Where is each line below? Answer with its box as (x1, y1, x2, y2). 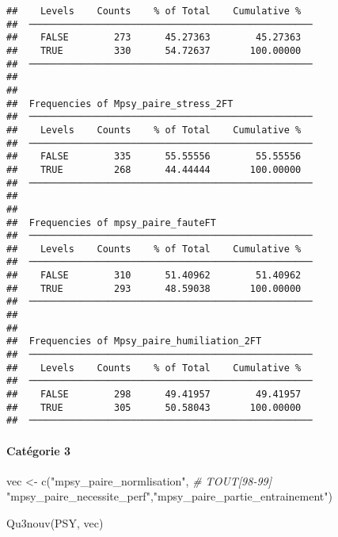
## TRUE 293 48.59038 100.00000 (6, 282, 302, 294)
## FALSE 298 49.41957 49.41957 (6, 389, 302, 401)
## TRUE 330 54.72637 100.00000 (6, 44, 302, 56)
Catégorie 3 (6, 442, 71, 458)
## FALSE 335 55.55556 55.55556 (6, 151, 302, 163)
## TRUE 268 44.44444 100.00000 (6, 163, 302, 175)
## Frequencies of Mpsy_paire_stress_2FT (6, 98, 234, 109)
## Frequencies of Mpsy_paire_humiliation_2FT (6, 336, 262, 347)
